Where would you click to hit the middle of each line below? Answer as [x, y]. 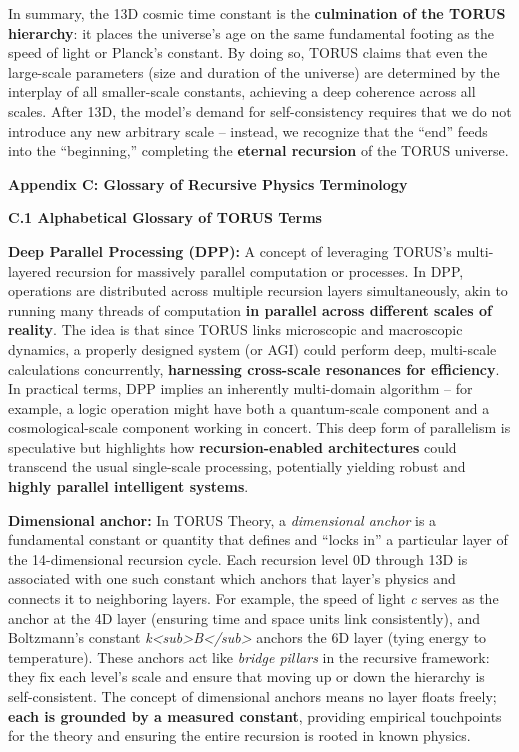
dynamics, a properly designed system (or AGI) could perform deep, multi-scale [252, 348]
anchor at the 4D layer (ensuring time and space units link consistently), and [244, 617]
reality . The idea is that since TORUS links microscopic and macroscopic [235, 329]
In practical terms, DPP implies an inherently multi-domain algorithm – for [240, 388]
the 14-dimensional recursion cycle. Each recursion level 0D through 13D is [238, 558]
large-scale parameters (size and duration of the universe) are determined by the [254, 71]
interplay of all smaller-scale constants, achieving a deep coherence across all [242, 91]
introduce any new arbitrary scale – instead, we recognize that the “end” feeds [248, 130]
